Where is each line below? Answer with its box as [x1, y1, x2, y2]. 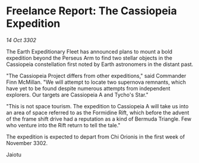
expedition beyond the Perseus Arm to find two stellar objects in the [6, 54, 172, 61]
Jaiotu [6, 151, 22, 158]
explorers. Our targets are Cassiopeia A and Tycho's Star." [6, 91, 149, 98]
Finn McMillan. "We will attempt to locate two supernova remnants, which [6, 79, 186, 86]
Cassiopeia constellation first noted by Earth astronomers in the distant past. [6, 61, 194, 68]
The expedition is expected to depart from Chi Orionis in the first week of [6, 133, 185, 140]
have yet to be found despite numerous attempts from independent [6, 84, 170, 92]
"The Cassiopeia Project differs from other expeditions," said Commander [6, 72, 187, 79]
